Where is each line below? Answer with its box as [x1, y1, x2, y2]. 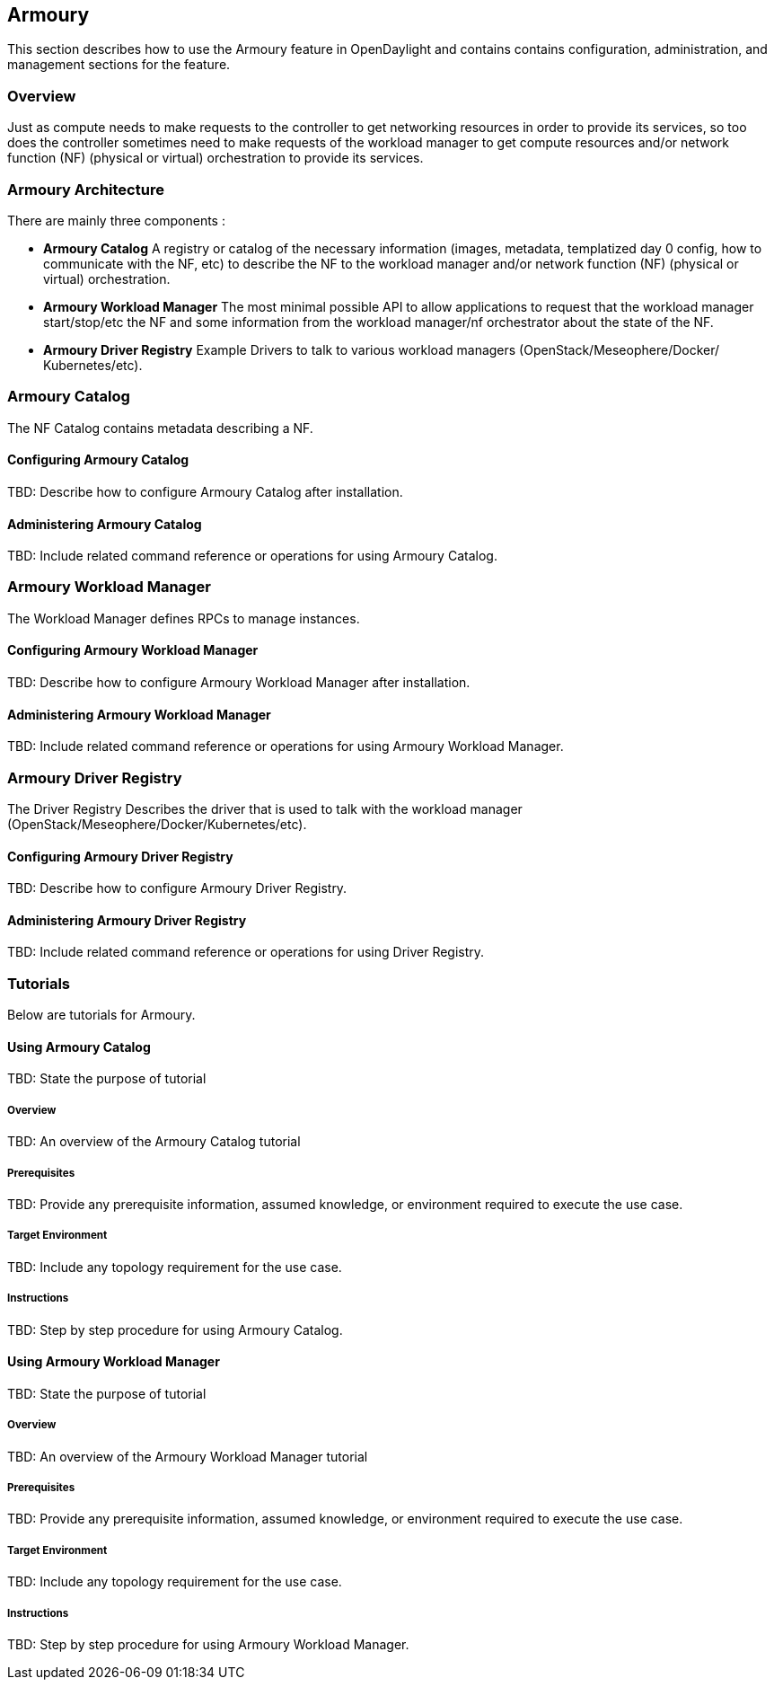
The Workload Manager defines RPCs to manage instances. [7, 610, 360, 626]
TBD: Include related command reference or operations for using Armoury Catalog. [7, 548, 497, 564]
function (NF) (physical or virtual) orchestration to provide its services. [7, 150, 424, 166]
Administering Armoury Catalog [7, 516, 202, 532]
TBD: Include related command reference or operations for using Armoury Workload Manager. [7, 738, 564, 755]
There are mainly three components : [7, 212, 225, 228]
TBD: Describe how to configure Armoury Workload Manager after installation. [7, 675, 471, 691]
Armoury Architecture [7, 180, 164, 199]
